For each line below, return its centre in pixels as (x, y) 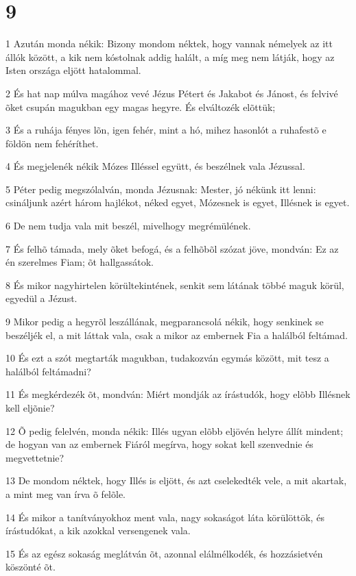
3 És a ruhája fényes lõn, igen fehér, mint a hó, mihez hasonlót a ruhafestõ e (166, 130)
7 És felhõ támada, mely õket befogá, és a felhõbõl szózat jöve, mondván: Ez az (172, 248)
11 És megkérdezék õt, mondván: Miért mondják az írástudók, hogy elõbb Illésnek (178, 394)
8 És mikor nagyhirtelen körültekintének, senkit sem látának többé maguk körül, (175, 285)
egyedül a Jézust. (41, 298)
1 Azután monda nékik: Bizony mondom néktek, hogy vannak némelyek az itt (169, 43)
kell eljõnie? (30, 408)
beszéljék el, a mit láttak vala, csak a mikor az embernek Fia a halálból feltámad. (177, 335)
